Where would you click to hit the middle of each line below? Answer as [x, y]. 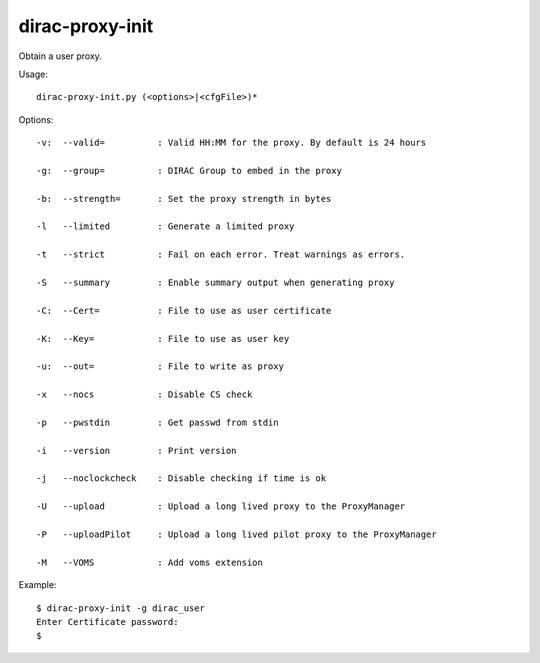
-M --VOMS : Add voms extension [150, 562]
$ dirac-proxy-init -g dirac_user [120, 608]
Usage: [33, 74]
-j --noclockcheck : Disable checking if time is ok [181, 478]
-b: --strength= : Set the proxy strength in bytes [184, 198]
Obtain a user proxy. [60, 56]
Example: [37, 585]
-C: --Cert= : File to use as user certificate [184, 310]
